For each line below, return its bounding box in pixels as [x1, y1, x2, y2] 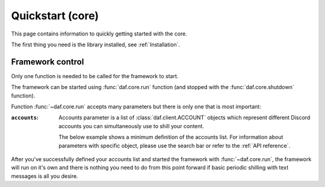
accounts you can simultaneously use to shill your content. [58, 122, 205, 129]
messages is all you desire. [11, 172, 78, 180]
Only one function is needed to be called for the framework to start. [11, 72, 179, 79]
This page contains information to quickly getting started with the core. [11, 30, 188, 37]
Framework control [11, 57, 84, 67]
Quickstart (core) [11, 9, 99, 22]
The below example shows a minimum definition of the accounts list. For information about [58, 133, 283, 141]
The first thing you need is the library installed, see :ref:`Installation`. [11, 41, 181, 48]
